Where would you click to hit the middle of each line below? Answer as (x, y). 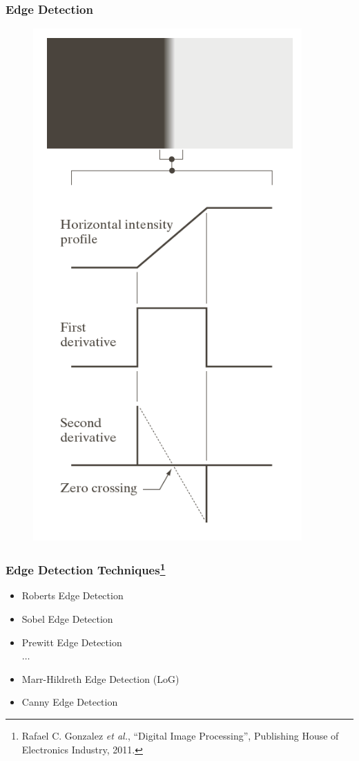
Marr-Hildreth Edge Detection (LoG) (100, 678)
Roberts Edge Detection (72, 595)
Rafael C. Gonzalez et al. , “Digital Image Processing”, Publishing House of (180, 736)
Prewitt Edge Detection (72, 642)
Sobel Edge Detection (67, 619)
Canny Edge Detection (70, 702)
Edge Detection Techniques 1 (86, 569)
